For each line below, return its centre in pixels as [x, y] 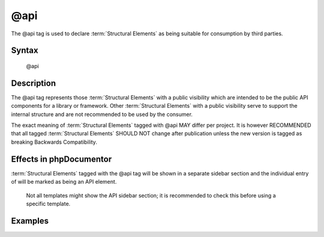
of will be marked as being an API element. [64, 182]
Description [34, 83]
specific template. [48, 203]
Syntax [25, 51]
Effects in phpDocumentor [61, 159]
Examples [30, 221]
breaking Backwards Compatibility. [54, 142]
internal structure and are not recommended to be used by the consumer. [102, 114]
